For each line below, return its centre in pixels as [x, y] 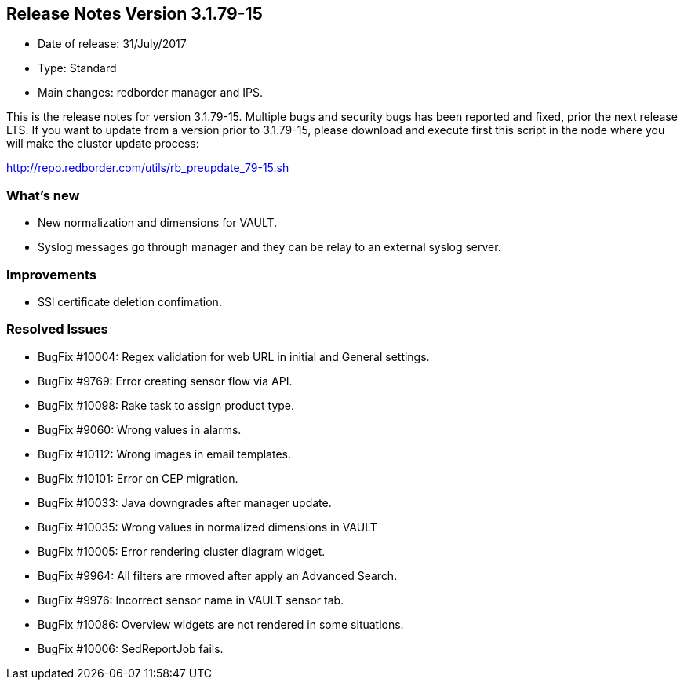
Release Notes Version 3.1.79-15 [135, 14]
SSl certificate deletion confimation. [130, 301]
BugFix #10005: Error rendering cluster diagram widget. [182, 551]
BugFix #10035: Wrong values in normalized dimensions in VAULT [207, 527]
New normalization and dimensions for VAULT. [158, 223]
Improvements [51, 274]
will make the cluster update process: [103, 144]
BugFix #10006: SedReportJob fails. [131, 648]
